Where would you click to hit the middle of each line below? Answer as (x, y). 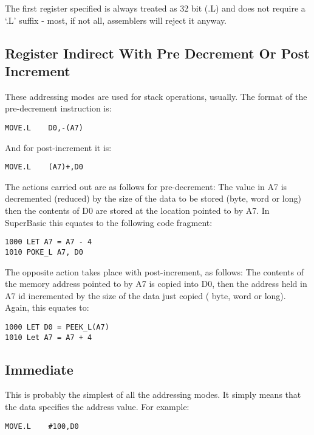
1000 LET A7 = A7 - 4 (49, 242)
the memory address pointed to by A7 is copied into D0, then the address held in (156, 284)
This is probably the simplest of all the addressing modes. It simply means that (153, 394)
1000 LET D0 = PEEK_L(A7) (57, 327)
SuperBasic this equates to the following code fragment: (109, 222)
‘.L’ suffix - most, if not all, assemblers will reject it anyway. (116, 20)
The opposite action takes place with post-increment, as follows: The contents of (154, 271)
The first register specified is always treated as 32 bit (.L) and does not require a (155, 8)
